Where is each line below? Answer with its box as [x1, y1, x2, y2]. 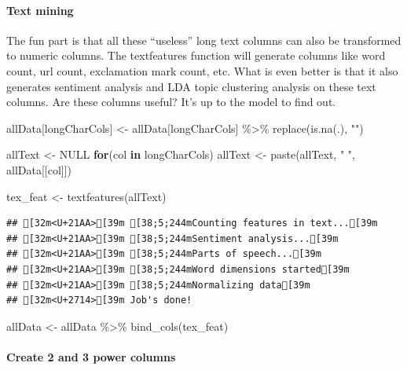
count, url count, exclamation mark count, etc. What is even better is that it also [6, 62, 398, 79]
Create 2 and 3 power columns [6, 348, 176, 365]
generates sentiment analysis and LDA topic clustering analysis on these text [6, 78, 376, 94]
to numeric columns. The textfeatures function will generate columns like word [6, 47, 386, 64]
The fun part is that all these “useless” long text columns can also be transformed [6, 31, 401, 48]
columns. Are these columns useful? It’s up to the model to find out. [6, 93, 336, 110]
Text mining [6, 2, 74, 18]
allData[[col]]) [6, 161, 72, 178]
